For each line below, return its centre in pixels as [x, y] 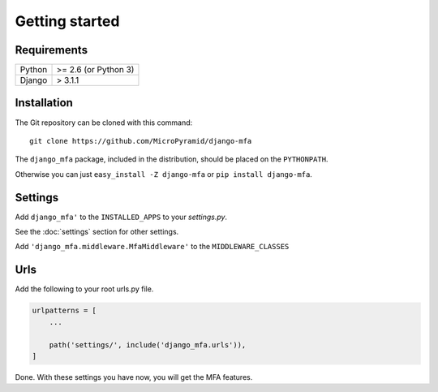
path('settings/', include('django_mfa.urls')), [148, 345]
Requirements [52, 50]
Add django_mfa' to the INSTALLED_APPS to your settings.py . [121, 217]
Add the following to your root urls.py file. [84, 289]
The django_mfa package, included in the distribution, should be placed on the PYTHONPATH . [172, 159]
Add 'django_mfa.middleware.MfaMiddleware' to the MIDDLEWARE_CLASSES [152, 247]
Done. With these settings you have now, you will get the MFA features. [134, 377]
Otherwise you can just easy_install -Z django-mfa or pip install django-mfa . [163, 174]
